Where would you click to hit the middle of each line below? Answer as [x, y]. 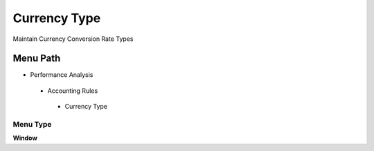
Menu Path [37, 59]
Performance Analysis [62, 75]
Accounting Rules [73, 91]
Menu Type [32, 124]
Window [25, 138]
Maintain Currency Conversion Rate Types [73, 39]
